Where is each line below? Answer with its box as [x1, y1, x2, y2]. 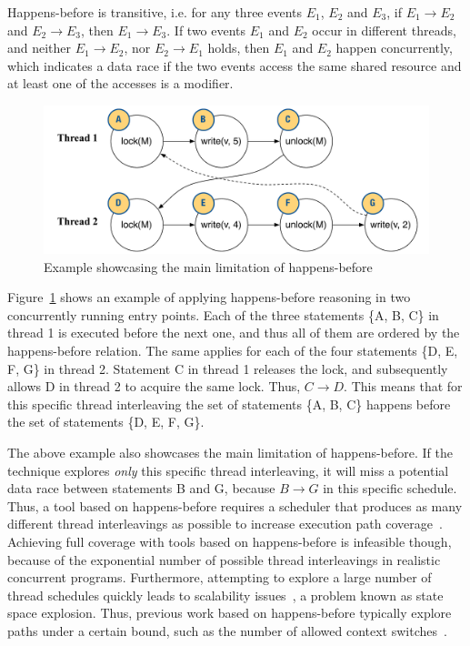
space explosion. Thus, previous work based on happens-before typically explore [7, 603, 452, 622]
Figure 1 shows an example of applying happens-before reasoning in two [7, 288, 411, 307]
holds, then [207, 38, 270, 57]
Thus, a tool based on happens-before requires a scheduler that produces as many [7, 496, 463, 515]
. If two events [166, 20, 246, 39]
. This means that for [344, 377, 463, 396]
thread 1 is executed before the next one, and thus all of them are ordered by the [7, 323, 460, 342]
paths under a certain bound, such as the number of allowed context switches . [7, 621, 447, 640]
